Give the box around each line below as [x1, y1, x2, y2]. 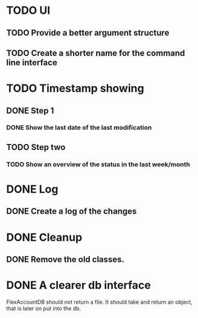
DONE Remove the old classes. [6, 254, 125, 264]
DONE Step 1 [6, 105, 54, 116]
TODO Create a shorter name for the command [6, 48, 185, 58]
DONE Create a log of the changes [6, 206, 137, 217]
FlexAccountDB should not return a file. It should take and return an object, [6, 298, 193, 305]
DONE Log [6, 182, 59, 196]
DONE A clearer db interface [6, 278, 151, 292]
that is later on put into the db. [6, 305, 81, 312]
